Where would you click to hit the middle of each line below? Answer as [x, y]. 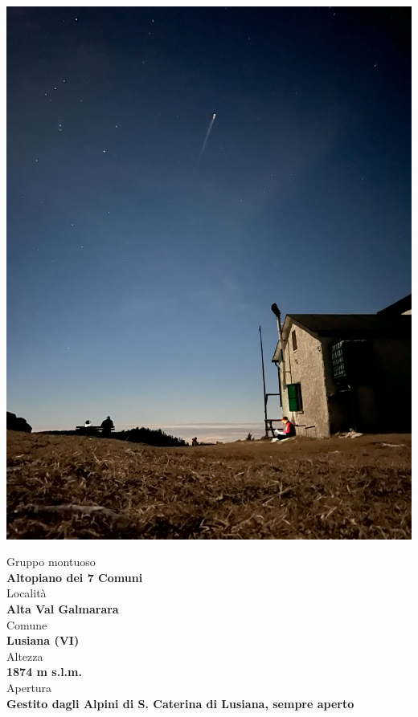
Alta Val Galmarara [63, 608]
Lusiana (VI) [43, 640]
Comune [27, 624]
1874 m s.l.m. [44, 672]
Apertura [29, 687]
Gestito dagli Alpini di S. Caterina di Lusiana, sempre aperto [180, 703]
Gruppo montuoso [51, 562]
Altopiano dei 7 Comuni [75, 577]
